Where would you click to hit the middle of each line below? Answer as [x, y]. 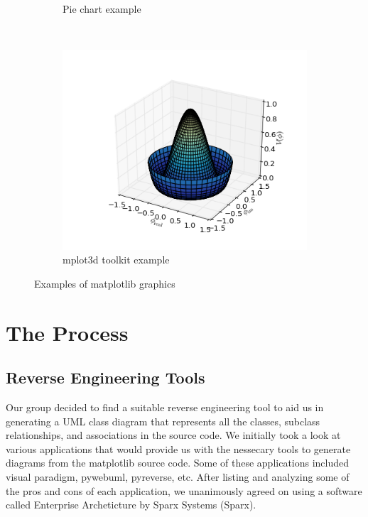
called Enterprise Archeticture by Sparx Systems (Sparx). [131, 505]
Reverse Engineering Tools [105, 377]
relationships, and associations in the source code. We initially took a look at [173, 435]
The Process [67, 332]
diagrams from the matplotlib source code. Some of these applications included [178, 463]
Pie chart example [102, 9]
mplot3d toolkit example [116, 260]
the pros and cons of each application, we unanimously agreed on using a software [184, 490]
